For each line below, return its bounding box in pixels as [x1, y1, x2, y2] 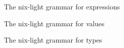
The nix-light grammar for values [4, 18, 105, 28]
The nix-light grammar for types [4, 35, 102, 45]
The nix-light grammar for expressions [4, 1, 120, 11]
